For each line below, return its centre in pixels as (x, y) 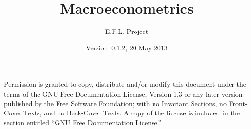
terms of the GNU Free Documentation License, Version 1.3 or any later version (123, 93)
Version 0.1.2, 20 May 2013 (127, 47)
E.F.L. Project (127, 31)
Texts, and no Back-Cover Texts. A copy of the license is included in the (132, 113)
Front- (238, 103)
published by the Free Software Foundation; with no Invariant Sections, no (115, 103)
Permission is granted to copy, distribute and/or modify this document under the (125, 84)
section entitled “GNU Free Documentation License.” (83, 122)
